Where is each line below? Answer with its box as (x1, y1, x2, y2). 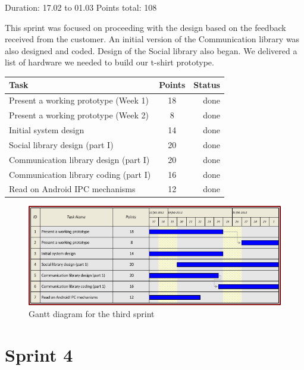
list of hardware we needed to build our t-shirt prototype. (5, 56, 214, 68)
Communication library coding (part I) (9, 168, 151, 180)
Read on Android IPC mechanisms (9, 183, 136, 195)
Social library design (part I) (9, 138, 114, 150)
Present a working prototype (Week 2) (9, 109, 149, 121)
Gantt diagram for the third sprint (29, 307, 155, 319)
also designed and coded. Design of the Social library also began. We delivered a (5, 44, 297, 57)
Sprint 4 (5, 342, 73, 366)
